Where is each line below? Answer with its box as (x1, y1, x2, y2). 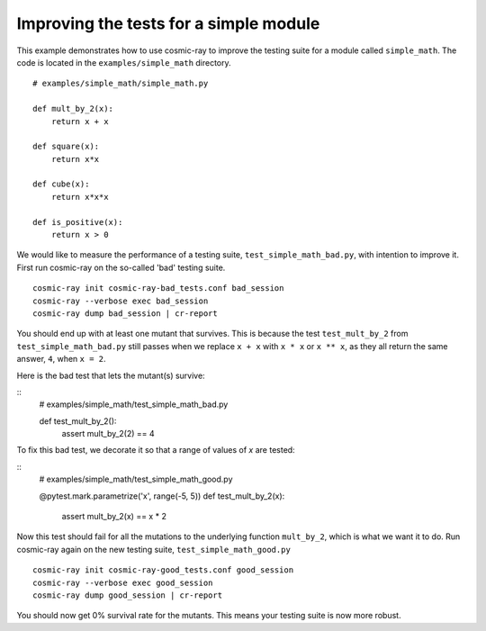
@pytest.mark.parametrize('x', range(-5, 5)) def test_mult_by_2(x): (39, 491, 285, 501)
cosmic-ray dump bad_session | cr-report (32, 308, 218, 319)
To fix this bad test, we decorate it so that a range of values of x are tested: (16, 445, 296, 455)
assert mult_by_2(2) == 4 (61, 428, 155, 439)
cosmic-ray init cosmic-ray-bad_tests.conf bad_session (32, 284, 284, 293)
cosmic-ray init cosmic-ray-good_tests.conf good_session (32, 565, 294, 575)
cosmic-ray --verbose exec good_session (32, 577, 213, 588)
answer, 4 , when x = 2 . (16, 354, 106, 365)
